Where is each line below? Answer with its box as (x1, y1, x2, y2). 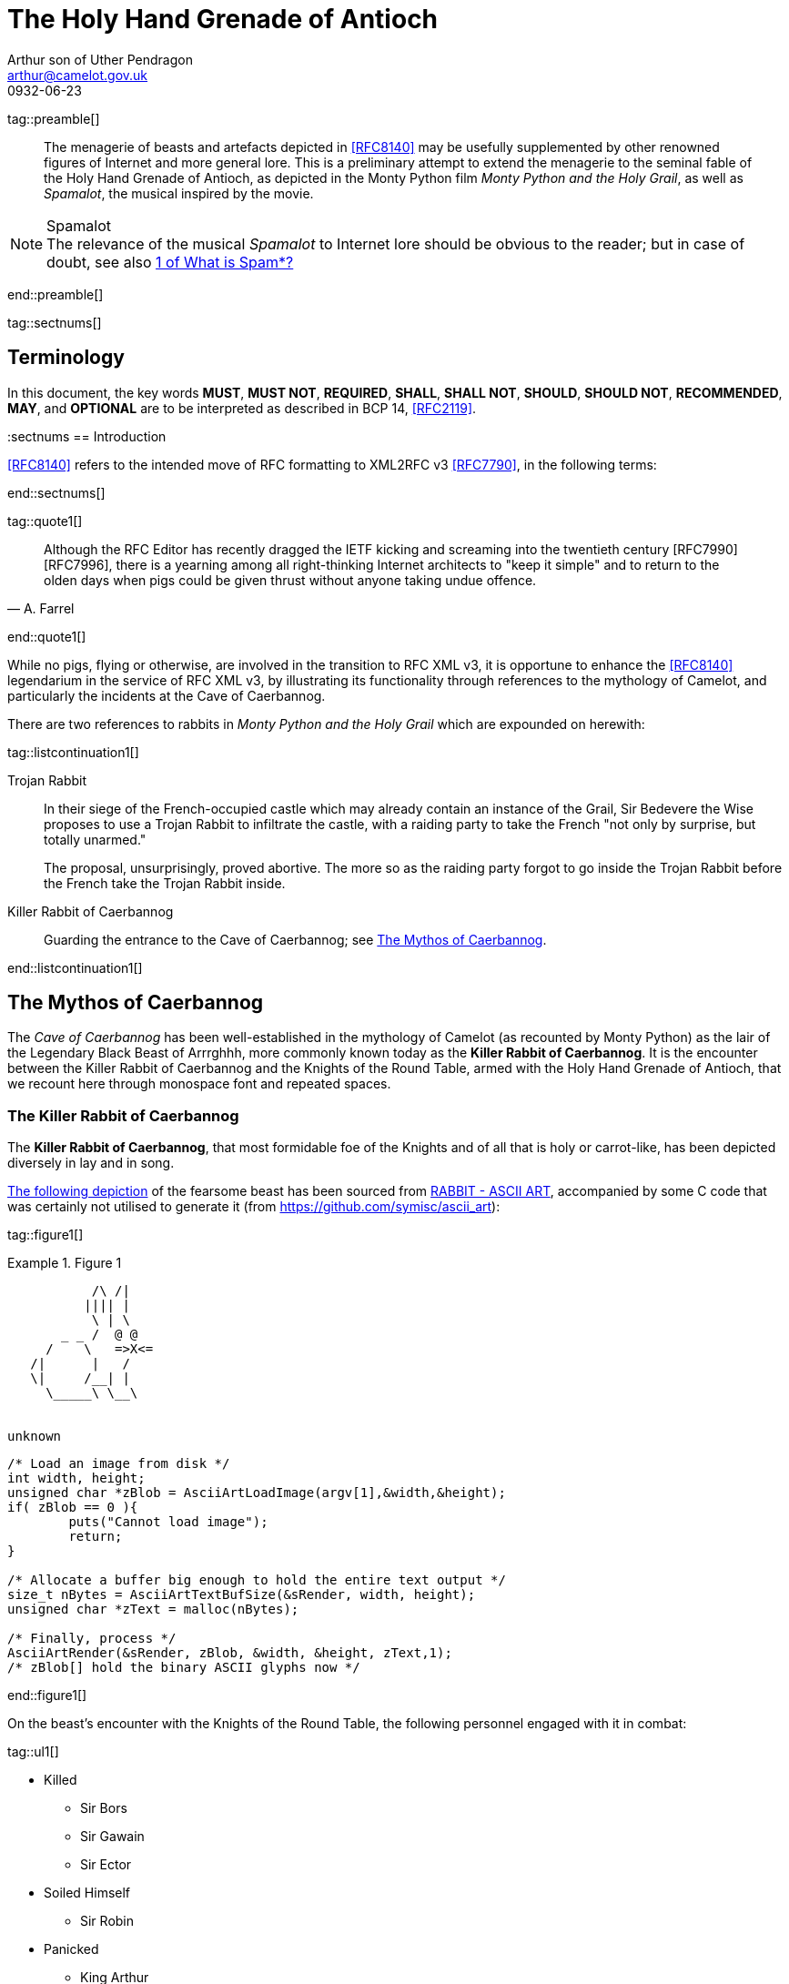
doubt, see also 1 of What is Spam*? (46, 252, 294, 271)
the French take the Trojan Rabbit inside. (44, 875, 286, 891)
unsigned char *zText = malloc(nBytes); (7, 1602, 299, 1617)
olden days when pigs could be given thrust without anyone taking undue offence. (44, 572, 537, 588)
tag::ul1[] (7, 1744, 59, 1760)
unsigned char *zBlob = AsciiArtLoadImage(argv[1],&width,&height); (7, 1485, 506, 1501)
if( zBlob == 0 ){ (7, 1500, 138, 1515)
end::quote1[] (7, 628, 86, 644)
